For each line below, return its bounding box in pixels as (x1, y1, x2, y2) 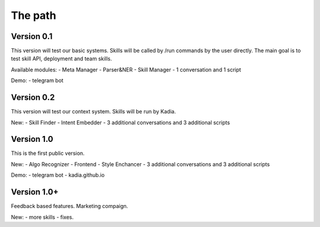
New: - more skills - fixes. (11, 213, 74, 220)
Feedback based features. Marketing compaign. (11, 203, 129, 210)
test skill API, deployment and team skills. (11, 55, 113, 62)
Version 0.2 (11, 92, 55, 103)
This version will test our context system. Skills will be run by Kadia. (11, 108, 176, 115)
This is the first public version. (11, 150, 85, 157)
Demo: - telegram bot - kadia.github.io (11, 171, 105, 179)
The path (11, 9, 56, 22)
